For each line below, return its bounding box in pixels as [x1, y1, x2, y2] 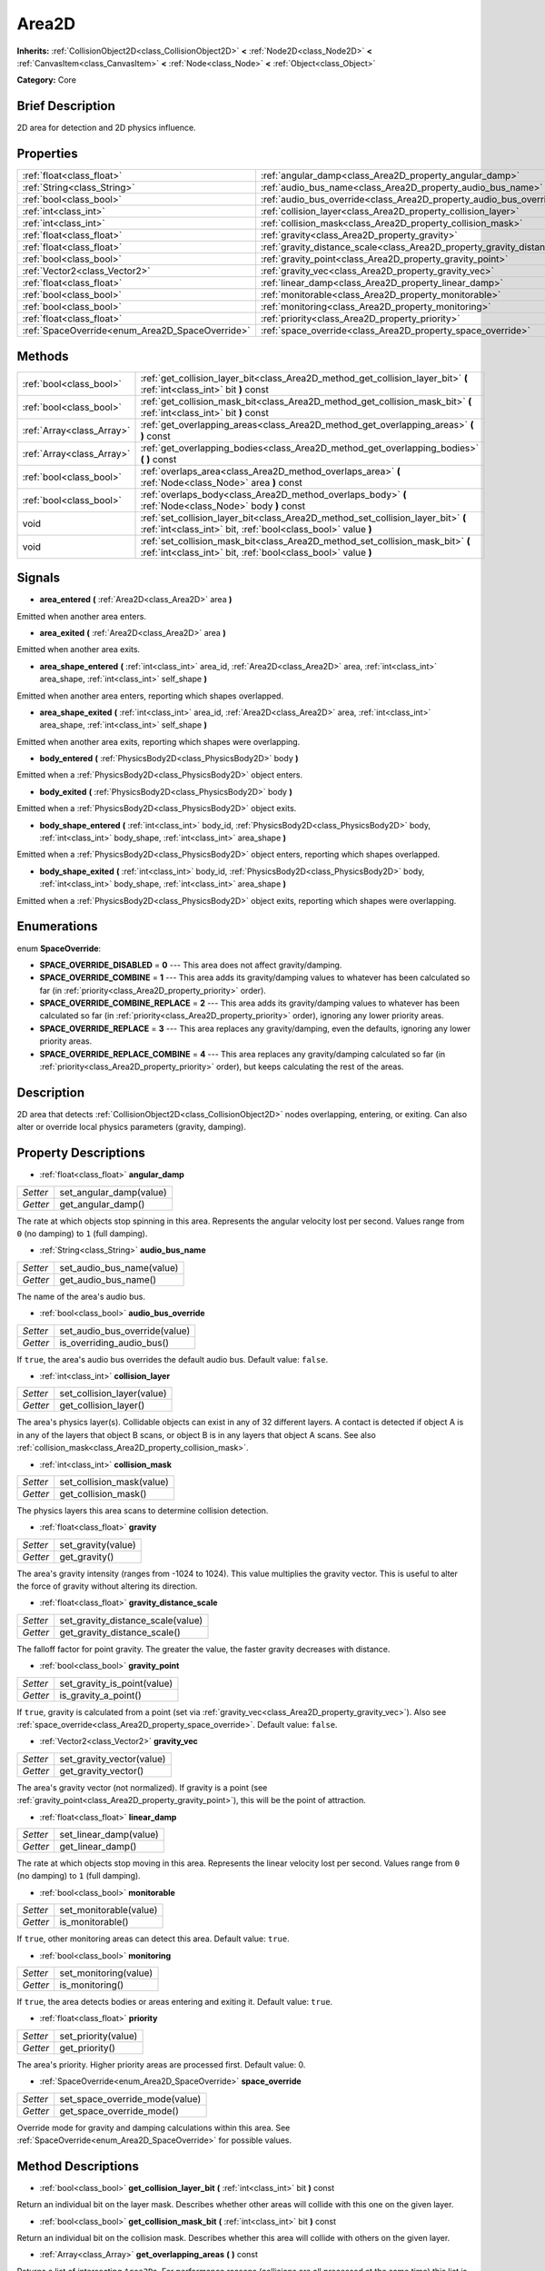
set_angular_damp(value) [59, 1185, 167, 1198]
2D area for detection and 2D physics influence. [16, 123, 196, 134]
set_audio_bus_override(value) [59, 1324, 191, 1337]
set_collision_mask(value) [59, 1475, 170, 1488]
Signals [16, 570, 61, 586]
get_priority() [59, 2041, 115, 2054]
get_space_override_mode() [59, 2104, 179, 2117]
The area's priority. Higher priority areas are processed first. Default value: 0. [16, 2058, 306, 2070]
